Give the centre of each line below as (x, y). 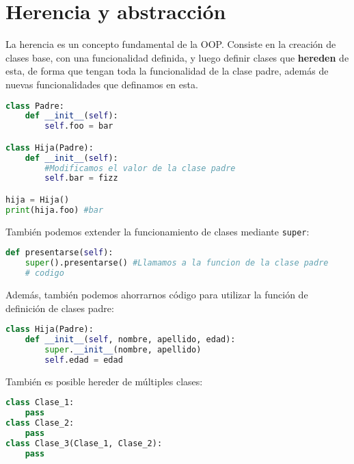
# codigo (44, 273)
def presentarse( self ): (59, 253)
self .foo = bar (79, 126)
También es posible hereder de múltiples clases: (104, 381)
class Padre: (35, 106)
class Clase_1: (40, 403)
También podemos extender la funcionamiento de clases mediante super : (158, 231)
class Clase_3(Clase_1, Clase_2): (84, 443)
